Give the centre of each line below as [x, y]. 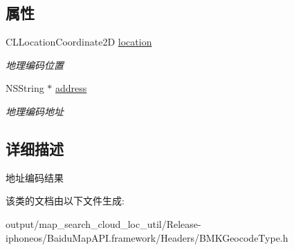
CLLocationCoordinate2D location [79, 42]
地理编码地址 [35, 111]
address [71, 88]
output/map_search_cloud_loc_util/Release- [103, 223]
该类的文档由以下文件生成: [65, 201]
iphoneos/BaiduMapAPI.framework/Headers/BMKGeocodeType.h [147, 237]
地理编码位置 [35, 65]
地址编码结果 [35, 177]
